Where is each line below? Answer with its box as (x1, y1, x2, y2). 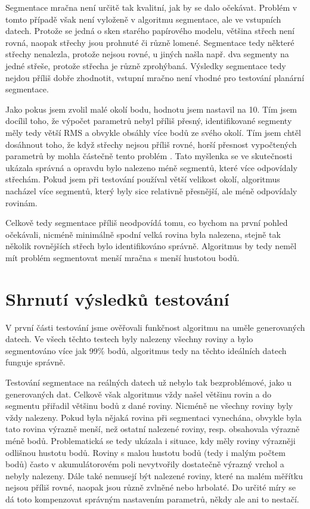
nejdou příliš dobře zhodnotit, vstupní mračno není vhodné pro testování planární (5, 71, 305, 83)
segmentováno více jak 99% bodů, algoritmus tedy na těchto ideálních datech (5, 344, 287, 356)
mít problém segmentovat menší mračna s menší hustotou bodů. (5, 251, 240, 263)
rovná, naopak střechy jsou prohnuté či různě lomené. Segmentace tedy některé (5, 36, 294, 48)
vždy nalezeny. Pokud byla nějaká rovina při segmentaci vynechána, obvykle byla (5, 411, 302, 423)
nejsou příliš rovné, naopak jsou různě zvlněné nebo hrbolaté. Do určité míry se (5, 481, 296, 494)
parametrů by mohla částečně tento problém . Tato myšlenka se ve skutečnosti (5, 150, 293, 162)
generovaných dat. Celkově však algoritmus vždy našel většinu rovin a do (5, 387, 272, 400)
